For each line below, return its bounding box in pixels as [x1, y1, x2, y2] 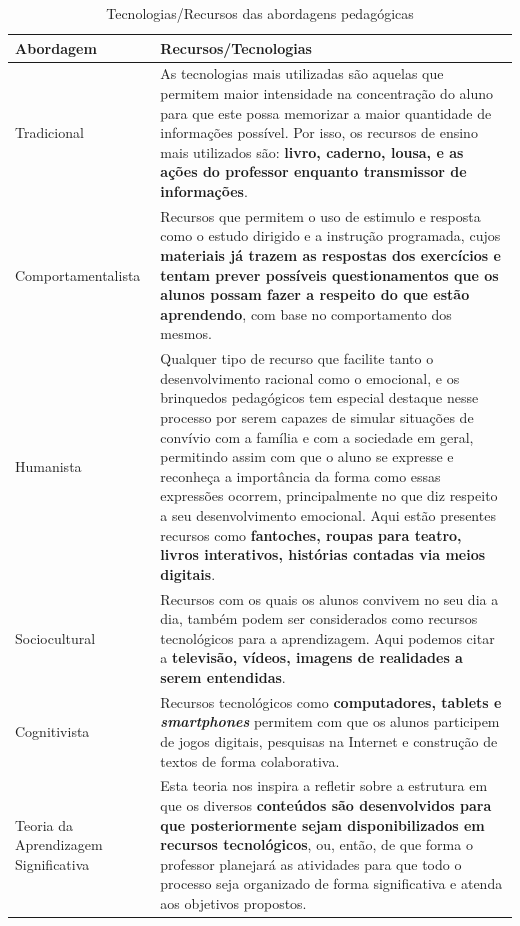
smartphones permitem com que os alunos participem [160, 711, 500, 732]
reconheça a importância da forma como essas [160, 465, 441, 486]
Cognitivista [15, 721, 90, 742]
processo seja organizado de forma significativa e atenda [160, 873, 503, 894]
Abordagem [15, 37, 97, 58]
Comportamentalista [15, 264, 141, 285]
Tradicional [15, 122, 84, 143]
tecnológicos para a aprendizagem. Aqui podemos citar [160, 627, 495, 648]
